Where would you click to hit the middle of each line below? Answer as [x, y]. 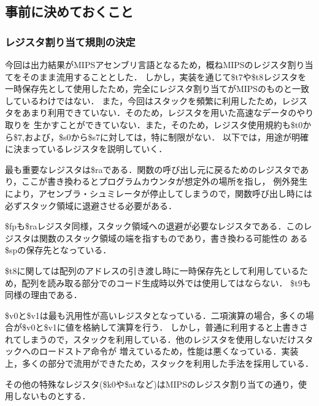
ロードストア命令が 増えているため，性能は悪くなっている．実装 [169, 351]
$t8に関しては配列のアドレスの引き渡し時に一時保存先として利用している [152, 270]
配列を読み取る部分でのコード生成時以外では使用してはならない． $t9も [166, 282]
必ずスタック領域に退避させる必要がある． [91, 205]
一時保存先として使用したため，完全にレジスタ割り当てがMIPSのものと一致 [157, 89]
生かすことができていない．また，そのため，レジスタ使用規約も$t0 [168, 124]
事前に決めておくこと [69, 11]
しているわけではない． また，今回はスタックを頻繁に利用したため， [144, 100]
